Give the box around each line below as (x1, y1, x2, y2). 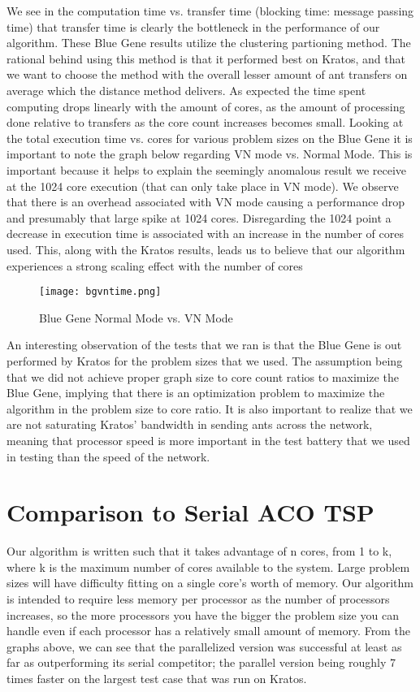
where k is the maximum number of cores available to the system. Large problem (6, 558, 410, 575)
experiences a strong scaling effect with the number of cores (6, 257, 303, 274)
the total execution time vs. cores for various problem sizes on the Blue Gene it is (6, 129, 413, 146)
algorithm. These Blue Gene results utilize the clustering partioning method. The (6, 34, 411, 51)
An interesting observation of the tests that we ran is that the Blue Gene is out (6, 336, 402, 353)
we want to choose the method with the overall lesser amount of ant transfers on (6, 66, 408, 83)
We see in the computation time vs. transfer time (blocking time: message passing (6, 2, 414, 19)
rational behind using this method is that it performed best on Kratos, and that (6, 50, 405, 67)
